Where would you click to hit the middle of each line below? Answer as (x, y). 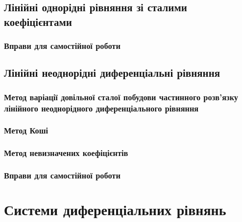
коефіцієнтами (38, 21)
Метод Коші (26, 130)
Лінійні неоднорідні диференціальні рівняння (112, 73)
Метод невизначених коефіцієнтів (66, 153)
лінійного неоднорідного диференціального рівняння (101, 108)
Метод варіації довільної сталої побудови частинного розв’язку (121, 97)
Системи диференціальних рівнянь (115, 210)
